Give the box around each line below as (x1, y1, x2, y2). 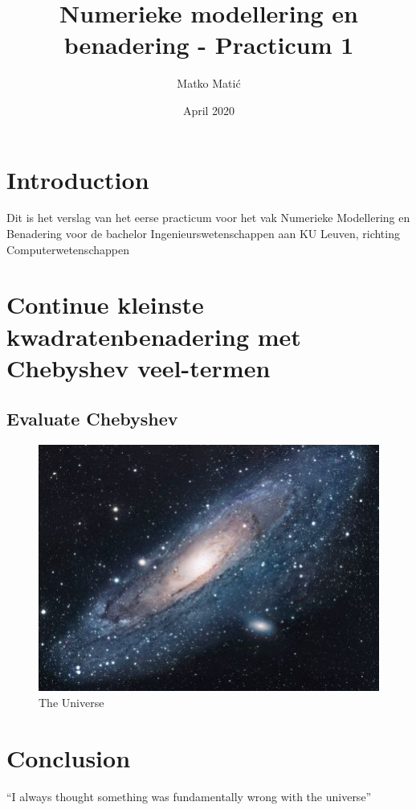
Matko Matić (177, 75, 241, 92)
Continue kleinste (6, 288, 204, 321)
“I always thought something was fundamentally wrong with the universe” (6, 787, 372, 804)
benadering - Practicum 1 (63, 28, 354, 61)
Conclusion (6, 741, 131, 774)
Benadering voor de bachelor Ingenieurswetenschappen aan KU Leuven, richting (6, 225, 400, 242)
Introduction (6, 162, 149, 195)
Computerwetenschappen (6, 241, 129, 257)
